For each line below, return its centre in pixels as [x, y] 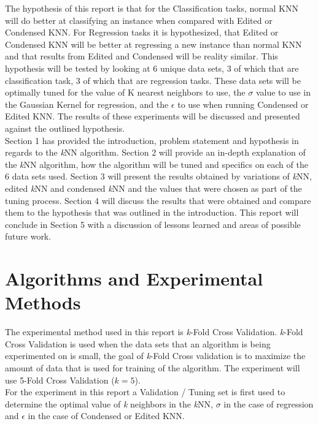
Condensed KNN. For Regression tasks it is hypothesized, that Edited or [142, 32]
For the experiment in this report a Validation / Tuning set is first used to [145, 392]
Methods [43, 302]
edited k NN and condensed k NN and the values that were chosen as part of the [153, 188]
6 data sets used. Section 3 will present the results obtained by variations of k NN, [158, 176]
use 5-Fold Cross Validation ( [60, 380]
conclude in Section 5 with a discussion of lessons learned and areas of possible [153, 224]
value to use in [283, 92]
